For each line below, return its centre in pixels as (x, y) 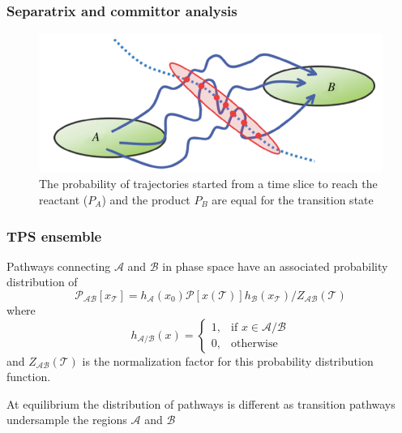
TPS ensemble (54, 236)
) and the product (146, 200)
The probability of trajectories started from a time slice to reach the (208, 184)
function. (29, 377)
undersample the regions (67, 420)
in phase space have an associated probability (275, 266)
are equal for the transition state (293, 200)
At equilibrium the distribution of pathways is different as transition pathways (201, 403)
